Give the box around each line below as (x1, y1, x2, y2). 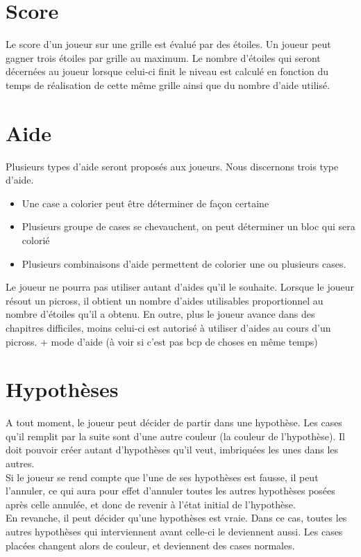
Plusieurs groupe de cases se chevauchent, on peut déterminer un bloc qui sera (22, 219, 355, 234)
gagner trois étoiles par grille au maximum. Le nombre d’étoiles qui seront (6, 50, 321, 65)
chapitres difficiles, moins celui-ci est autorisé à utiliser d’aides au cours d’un (6, 320, 331, 334)
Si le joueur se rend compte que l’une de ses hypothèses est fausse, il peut (6, 469, 319, 484)
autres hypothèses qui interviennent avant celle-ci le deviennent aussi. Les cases (6, 524, 343, 539)
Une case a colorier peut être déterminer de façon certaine (22, 195, 269, 210)
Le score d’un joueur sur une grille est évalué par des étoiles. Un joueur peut (6, 37, 331, 51)
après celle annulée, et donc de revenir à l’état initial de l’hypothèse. (6, 497, 296, 511)
